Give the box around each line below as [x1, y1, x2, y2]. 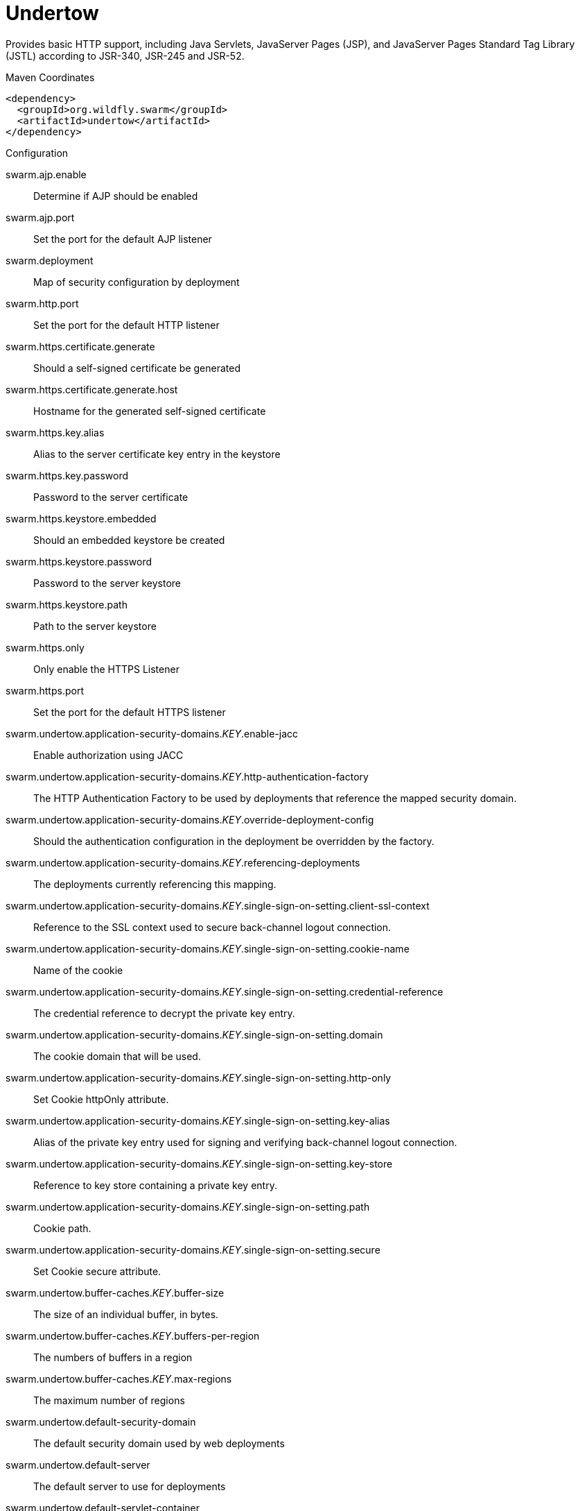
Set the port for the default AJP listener [33, 232, 212, 245]
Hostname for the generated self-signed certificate [33, 404, 266, 417]
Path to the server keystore [33, 620, 157, 632]
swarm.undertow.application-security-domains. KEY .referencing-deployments [6, 856, 360, 869]
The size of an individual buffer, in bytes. [33, 1308, 219, 1320]
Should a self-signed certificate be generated [33, 361, 241, 374]
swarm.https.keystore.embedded [6, 512, 157, 524]
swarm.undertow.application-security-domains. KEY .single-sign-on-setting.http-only [6, 1071, 392, 1084]
